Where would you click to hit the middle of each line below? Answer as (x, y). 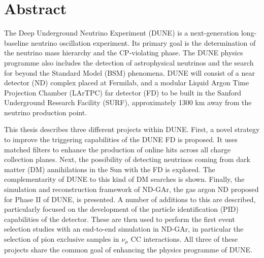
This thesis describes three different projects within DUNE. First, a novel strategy (132, 129)
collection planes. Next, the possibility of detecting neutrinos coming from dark (127, 159)
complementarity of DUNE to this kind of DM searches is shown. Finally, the (124, 179)
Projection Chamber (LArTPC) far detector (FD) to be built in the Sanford (123, 92)
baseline (16, 42)
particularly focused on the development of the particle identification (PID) (121, 209)
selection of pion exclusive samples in (62, 239)
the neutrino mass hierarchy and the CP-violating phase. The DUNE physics (124, 53)
